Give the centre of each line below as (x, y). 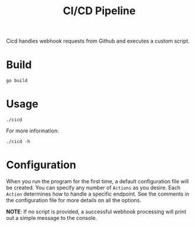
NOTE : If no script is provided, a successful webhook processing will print (96, 212)
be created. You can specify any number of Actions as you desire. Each (93, 188)
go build (17, 81)
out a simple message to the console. (52, 218)
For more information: (32, 131)
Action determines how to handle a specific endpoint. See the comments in (98, 194)
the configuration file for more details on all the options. (74, 200)
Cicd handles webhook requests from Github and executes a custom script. (98, 41)
